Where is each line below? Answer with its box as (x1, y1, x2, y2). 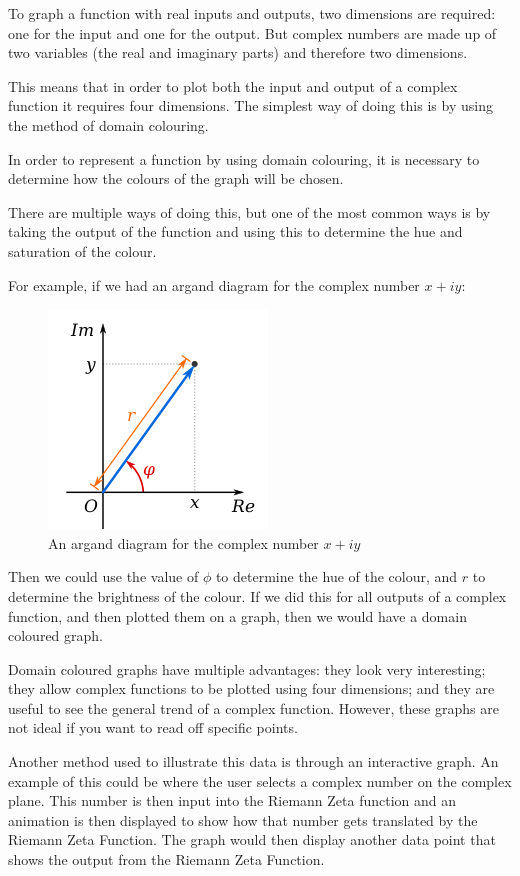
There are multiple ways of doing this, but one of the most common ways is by (8, 201, 491, 222)
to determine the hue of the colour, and (215, 566, 458, 587)
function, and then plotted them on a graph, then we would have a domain (8, 605, 467, 626)
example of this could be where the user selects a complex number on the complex (8, 770, 512, 791)
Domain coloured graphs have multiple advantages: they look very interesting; (8, 658, 486, 679)
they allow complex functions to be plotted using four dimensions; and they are (8, 678, 495, 699)
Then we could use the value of (8, 566, 199, 587)
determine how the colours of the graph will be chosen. (8, 168, 344, 189)
